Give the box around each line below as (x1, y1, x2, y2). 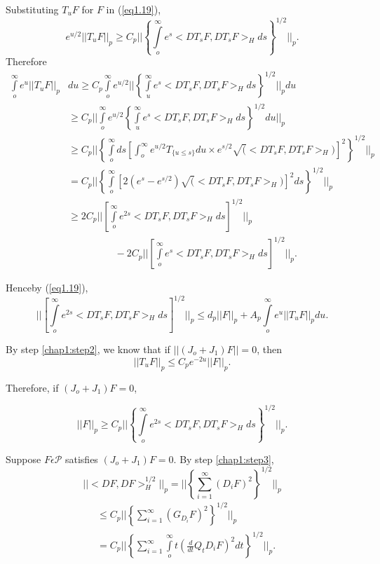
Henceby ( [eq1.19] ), (6, 280, 88, 295)
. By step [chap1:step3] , (173, 451, 274, 466)
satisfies (65, 451, 98, 466)
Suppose (6, 451, 41, 466)
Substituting (6, 2, 59, 16)
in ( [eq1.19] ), (106, 2, 161, 16)
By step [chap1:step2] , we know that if (6, 342, 170, 357)
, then (257, 342, 282, 357)
